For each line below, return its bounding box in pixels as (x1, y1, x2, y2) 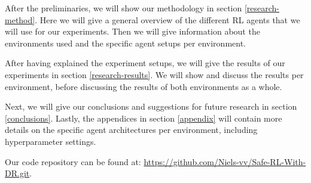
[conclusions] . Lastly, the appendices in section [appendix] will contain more (5, 111, 282, 124)
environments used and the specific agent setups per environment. (5, 36, 246, 49)
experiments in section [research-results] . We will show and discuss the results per (5, 68, 304, 80)
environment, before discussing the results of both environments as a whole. (5, 80, 282, 92)
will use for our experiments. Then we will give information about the (5, 25, 260, 38)
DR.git (5, 167, 30, 179)
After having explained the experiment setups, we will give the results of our (5, 57, 285, 69)
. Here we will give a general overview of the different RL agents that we (35, 13, 300, 26)
